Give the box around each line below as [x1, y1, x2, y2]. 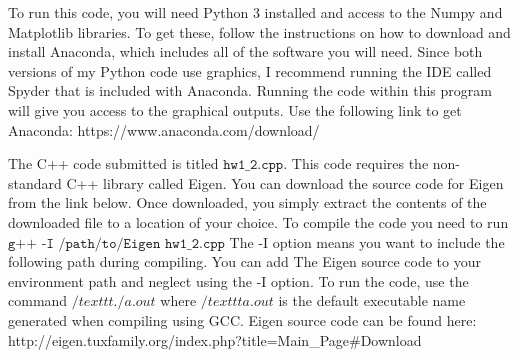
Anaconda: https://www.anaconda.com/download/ [8, 119, 320, 140]
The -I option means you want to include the [229, 231, 505, 252]
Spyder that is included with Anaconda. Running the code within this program [8, 80, 492, 101]
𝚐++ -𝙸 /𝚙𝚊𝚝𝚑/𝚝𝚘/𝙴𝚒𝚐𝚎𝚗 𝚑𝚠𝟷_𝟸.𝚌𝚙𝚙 [8, 236, 225, 251]
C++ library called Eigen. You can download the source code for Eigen [66, 172, 504, 193]
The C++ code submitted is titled [8, 153, 219, 174]
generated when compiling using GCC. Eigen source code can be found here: [8, 309, 477, 330]
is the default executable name [278, 290, 466, 311]
